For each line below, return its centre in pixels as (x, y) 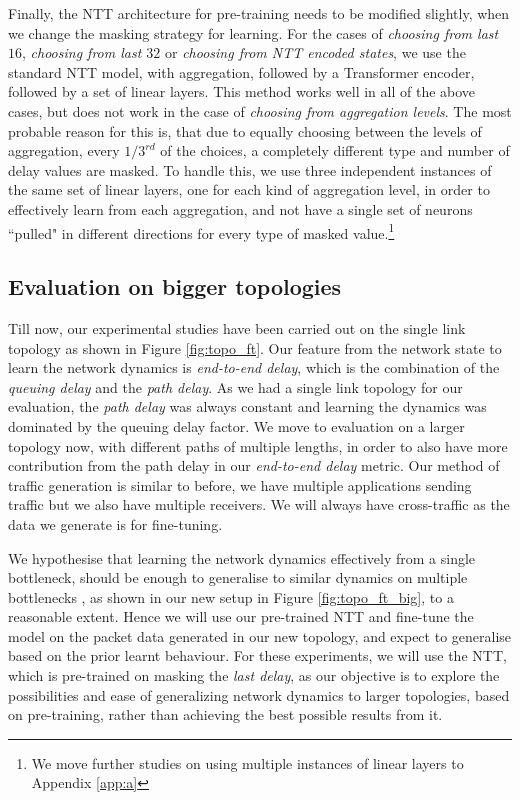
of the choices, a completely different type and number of (335, 150)
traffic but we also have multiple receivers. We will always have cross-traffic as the (259, 504)
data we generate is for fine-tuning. (115, 523)
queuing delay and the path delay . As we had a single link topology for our (235, 386)
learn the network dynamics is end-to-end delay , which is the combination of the (254, 367)
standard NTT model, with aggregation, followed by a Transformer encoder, (241, 71)
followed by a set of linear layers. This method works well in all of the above (242, 91)
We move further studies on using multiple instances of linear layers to (247, 762)
